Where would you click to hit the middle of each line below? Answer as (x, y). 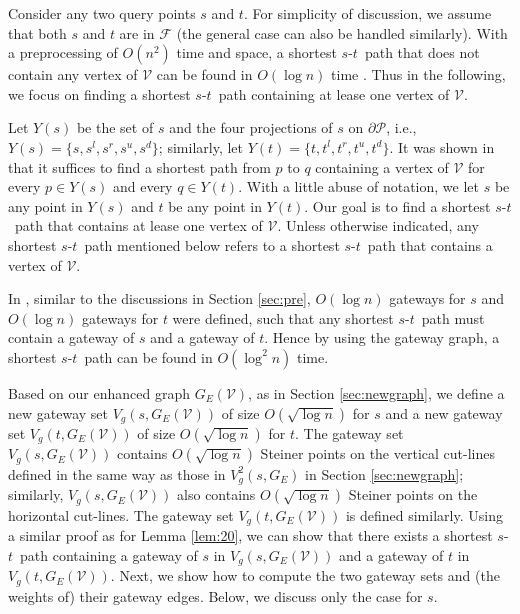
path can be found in (148, 356)
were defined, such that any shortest (283, 317)
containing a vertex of (382, 166)
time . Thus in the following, (418, 74)
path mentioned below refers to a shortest (212, 244)
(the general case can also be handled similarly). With (342, 32)
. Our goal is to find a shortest (397, 205)
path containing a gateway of (109, 554)
